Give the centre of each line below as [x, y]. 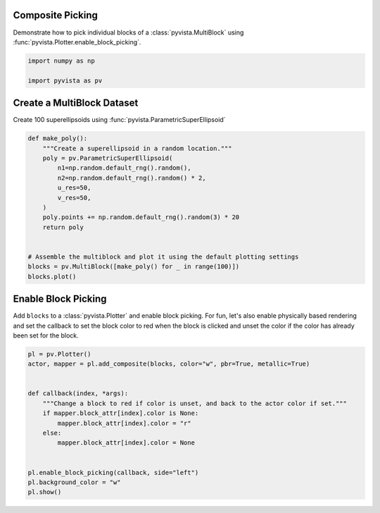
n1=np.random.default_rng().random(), [124, 168]
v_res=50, [74, 198]
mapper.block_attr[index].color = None [126, 443]
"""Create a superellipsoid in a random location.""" [137, 148]
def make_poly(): [58, 138]
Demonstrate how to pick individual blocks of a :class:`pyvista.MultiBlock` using [128, 32]
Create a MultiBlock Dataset [76, 103]
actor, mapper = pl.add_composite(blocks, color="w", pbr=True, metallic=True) [169, 364]
